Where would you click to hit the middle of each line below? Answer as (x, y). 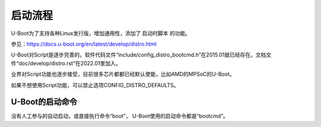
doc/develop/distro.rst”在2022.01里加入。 (70, 63)
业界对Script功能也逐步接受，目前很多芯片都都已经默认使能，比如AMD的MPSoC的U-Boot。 (123, 74)
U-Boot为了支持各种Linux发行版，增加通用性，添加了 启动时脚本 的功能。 (101, 33)
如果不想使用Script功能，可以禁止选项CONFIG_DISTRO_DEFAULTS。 (95, 85)
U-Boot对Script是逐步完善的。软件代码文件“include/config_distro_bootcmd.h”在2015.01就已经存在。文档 (139, 55)
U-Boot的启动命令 (44, 102)
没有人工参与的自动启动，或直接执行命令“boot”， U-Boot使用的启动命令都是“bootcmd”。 (120, 116)
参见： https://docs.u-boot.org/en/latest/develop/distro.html (84, 44)
